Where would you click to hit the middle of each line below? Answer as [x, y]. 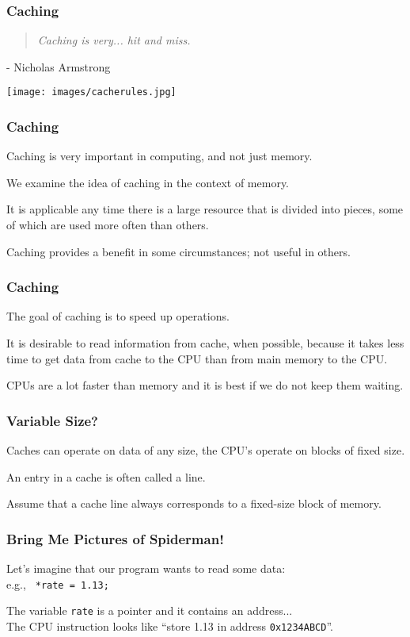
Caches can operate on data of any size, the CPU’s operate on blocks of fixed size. [206, 450]
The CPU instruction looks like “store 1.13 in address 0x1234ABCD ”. [170, 625]
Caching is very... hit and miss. [114, 40]
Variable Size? [53, 420]
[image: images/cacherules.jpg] [91, 92]
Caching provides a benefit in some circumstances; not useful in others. [178, 251]
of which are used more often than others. [108, 225]
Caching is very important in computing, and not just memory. [159, 156]
